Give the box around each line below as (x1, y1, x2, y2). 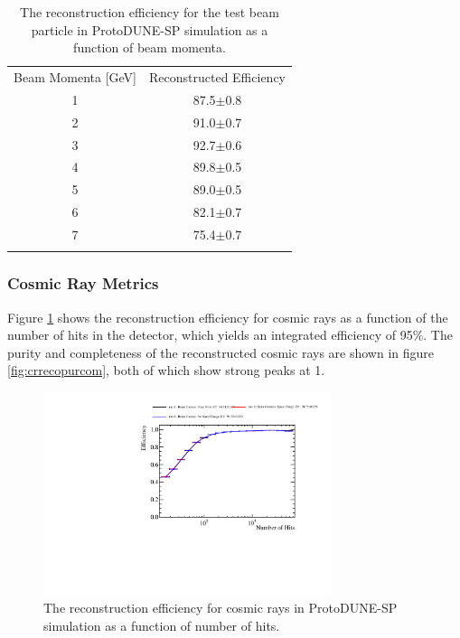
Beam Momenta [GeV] (14, 68, 136, 87)
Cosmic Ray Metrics (7, 272, 159, 295)
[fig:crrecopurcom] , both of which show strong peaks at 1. (7, 361, 325, 380)
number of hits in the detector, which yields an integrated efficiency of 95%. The (7, 325, 453, 344)
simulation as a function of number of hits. (43, 615, 280, 634)
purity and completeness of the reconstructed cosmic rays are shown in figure (7, 342, 434, 361)
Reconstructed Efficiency (149, 68, 286, 87)
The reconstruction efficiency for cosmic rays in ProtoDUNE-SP (43, 598, 398, 617)
